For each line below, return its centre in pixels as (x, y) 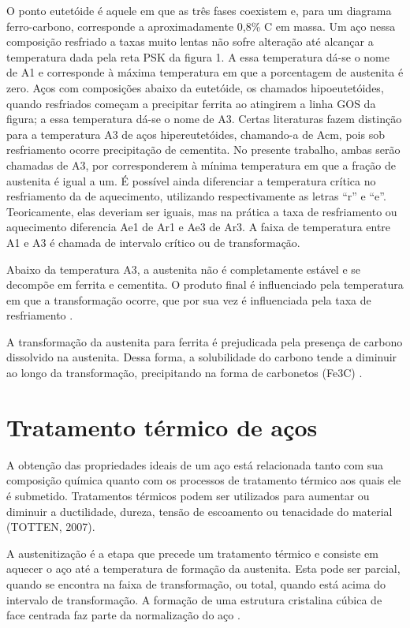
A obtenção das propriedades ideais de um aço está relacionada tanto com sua (195, 464)
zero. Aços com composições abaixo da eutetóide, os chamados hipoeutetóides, (195, 87)
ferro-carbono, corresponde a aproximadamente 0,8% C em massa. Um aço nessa (201, 26)
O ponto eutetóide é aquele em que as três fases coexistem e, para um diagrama (199, 10)
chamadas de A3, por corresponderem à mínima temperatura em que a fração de (201, 164)
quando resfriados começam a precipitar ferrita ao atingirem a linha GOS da (191, 103)
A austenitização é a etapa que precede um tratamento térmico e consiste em (192, 553)
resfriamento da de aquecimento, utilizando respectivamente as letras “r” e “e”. (196, 196)
